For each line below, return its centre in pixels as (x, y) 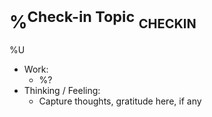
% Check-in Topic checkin (103, 20)
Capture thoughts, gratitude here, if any (120, 101)
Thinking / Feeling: (62, 91)
